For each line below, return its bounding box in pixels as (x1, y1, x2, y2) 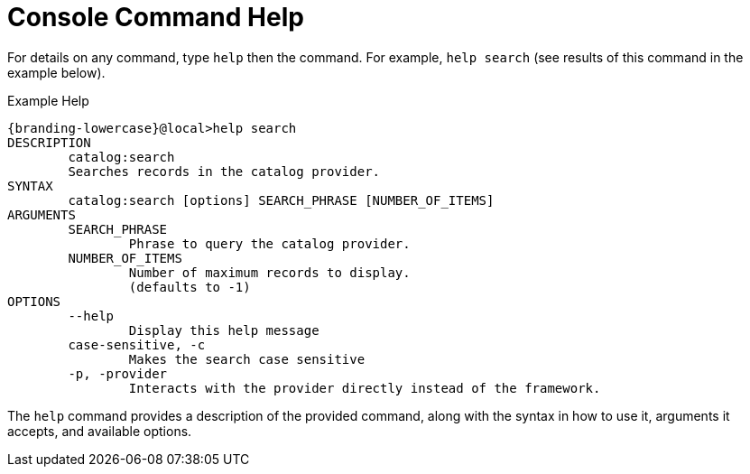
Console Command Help (7, 2, 304, 33)
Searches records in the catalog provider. (68, 163, 381, 179)
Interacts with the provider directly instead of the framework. (128, 380, 601, 395)
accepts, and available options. (7, 423, 192, 439)
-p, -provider (68, 366, 168, 381)
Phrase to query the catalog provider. (128, 236, 411, 251)
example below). (7, 64, 106, 80)
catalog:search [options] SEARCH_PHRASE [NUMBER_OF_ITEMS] (68, 192, 495, 208)
